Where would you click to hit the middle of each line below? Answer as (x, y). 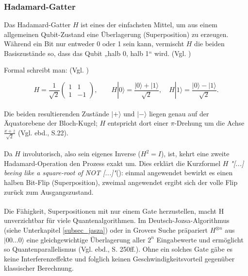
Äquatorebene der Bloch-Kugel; (51, 123)
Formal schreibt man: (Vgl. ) (46, 69)
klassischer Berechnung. (39, 268)
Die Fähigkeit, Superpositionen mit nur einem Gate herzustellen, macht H (114, 211)
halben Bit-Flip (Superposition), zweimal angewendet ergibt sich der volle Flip (121, 182)
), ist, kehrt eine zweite (195, 154)
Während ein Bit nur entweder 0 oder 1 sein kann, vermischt (94, 44)
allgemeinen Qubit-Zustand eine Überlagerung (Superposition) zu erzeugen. (116, 34)
